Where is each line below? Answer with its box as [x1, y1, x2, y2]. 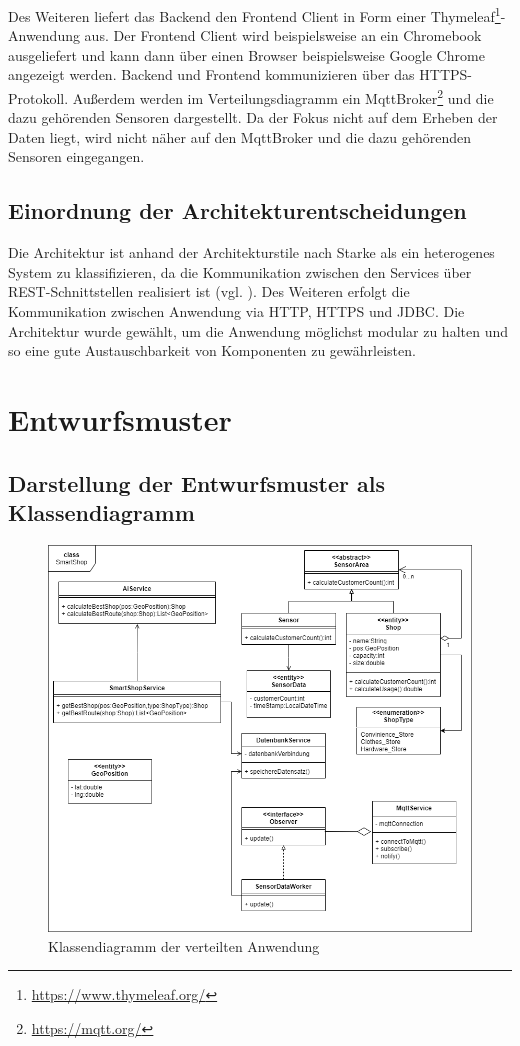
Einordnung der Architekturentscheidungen [8, 195, 467, 226]
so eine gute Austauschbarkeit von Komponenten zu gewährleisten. [8, 340, 416, 361]
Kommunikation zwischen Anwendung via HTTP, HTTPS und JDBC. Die [8, 301, 465, 322]
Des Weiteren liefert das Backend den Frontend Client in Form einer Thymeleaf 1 [8, 3, 501, 26]
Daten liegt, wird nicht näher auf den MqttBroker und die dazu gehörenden [8, 126, 472, 147]
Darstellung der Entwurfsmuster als [8, 467, 385, 498]
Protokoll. [8, 87, 69, 108]
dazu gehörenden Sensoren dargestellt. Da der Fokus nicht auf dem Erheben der [8, 107, 498, 128]
